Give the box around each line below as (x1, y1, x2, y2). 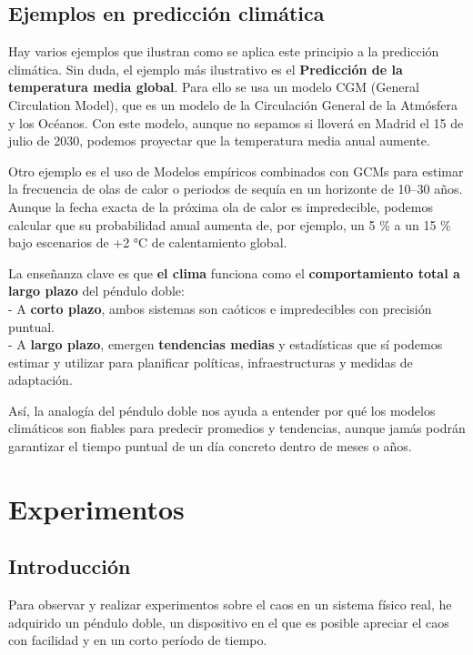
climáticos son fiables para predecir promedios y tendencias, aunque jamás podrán (8, 418, 466, 438)
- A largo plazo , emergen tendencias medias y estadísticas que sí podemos (8, 335, 443, 354)
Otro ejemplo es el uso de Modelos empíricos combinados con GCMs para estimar (8, 161, 464, 180)
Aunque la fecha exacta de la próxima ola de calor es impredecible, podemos (8, 196, 433, 216)
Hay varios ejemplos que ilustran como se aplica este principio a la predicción (8, 42, 439, 61)
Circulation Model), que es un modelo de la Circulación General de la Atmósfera (8, 95, 458, 114)
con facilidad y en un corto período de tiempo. (8, 630, 267, 650)
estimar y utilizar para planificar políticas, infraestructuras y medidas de (8, 352, 413, 371)
